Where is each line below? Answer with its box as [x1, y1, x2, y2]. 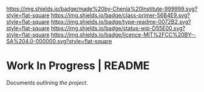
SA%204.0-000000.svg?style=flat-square [6, 38, 112, 44]
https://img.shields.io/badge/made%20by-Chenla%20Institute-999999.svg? [6, 5, 198, 12]
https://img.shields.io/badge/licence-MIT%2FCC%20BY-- [50, 31, 196, 38]
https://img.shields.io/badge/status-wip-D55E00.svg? [50, 24, 186, 32]
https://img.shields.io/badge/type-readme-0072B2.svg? [50, 18, 191, 25]
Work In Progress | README [6, 59, 150, 73]
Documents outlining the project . [6, 79, 88, 86]
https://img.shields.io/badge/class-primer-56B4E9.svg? [50, 12, 190, 19]
